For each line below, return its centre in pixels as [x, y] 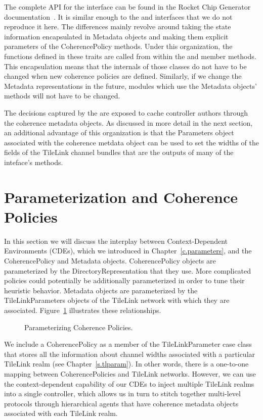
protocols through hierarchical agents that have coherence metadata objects [121, 403]
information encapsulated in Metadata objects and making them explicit [116, 36]
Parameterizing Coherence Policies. [79, 327]
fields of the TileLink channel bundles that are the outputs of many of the [119, 152]
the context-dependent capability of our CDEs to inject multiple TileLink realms [129, 383]
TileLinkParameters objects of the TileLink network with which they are [117, 300]
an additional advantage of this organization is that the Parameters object [119, 133]
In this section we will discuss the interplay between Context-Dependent [116, 241]
